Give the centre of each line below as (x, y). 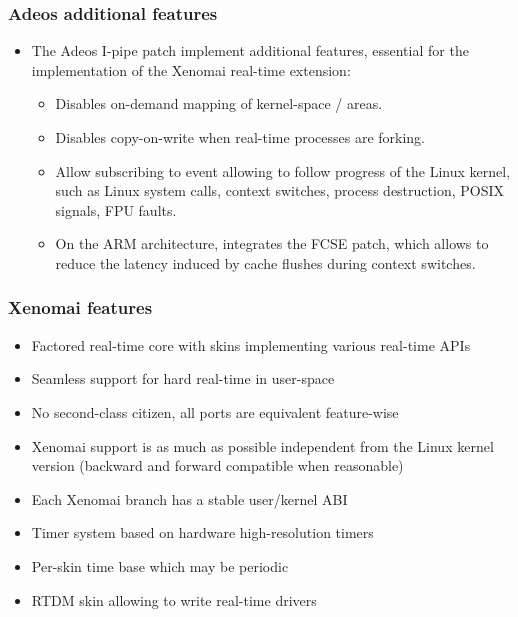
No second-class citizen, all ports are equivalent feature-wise (215, 411)
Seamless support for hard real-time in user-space (183, 378)
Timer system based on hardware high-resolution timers (202, 532)
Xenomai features (80, 307)
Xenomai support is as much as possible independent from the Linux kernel (262, 445)
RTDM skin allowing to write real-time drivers (174, 599)
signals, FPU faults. (116, 209)
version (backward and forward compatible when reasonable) (217, 465)
